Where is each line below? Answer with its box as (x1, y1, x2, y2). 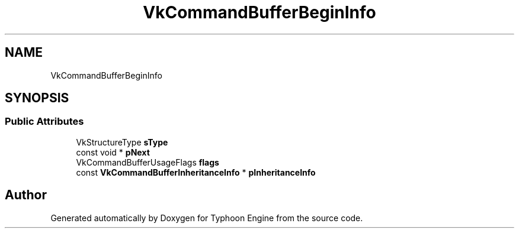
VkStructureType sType (76, 137, 168, 147)
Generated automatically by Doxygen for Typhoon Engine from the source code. (50, 212, 363, 223)
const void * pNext (76, 147, 150, 157)
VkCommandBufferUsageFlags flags (76, 157, 219, 167)
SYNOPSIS (5, 90, 69, 106)
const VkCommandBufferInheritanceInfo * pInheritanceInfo (76, 167, 316, 177)
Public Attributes (5, 115, 84, 128)
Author (5, 187, 47, 203)
